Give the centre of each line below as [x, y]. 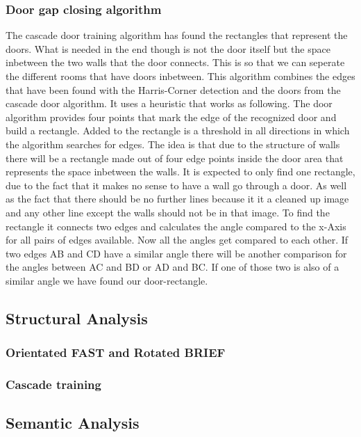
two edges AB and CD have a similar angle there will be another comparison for [176, 253]
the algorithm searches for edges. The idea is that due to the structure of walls [173, 144]
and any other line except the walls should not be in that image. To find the [168, 212]
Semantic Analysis [73, 423]
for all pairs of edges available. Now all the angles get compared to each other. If [177, 240]
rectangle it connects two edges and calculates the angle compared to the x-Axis [176, 226]
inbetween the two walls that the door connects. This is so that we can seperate [175, 62]
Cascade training [53, 384]
